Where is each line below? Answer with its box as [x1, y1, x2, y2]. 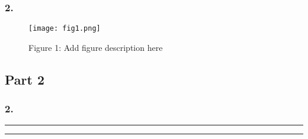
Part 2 [5, 70, 45, 88]
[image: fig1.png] [28, 24, 101, 33]
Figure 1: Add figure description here [28, 41, 163, 53]
